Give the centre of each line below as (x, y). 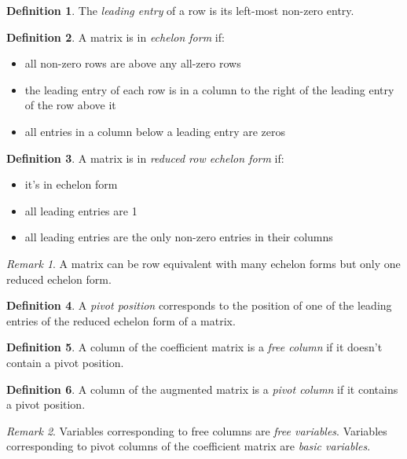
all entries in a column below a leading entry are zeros (155, 131)
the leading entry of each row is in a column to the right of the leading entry (209, 89)
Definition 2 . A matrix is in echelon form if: (115, 37)
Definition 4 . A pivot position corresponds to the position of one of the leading (199, 305)
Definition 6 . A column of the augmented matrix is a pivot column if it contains (202, 389)
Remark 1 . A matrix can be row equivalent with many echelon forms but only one (203, 263)
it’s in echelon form (71, 184)
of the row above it (70, 105)
